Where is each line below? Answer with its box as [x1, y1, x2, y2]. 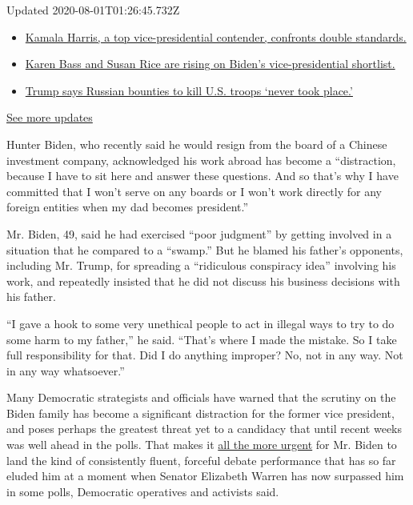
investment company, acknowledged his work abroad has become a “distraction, [6, 151, 396, 168]
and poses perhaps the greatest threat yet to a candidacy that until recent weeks [6, 420, 403, 437]
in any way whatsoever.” [6, 362, 125, 379]
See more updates [6, 109, 93, 126]
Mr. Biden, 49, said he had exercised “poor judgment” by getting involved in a [6, 225, 392, 242]
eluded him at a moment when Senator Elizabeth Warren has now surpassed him [6, 467, 404, 484]
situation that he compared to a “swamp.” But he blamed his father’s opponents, [6, 241, 403, 258]
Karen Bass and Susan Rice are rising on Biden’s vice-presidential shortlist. [25, 55, 395, 72]
